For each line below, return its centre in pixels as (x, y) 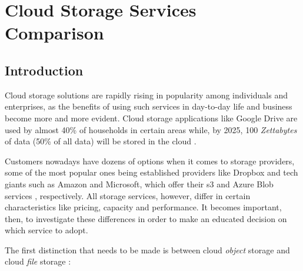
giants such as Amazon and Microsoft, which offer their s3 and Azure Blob (139, 184)
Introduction (44, 70)
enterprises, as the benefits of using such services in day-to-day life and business (149, 106)
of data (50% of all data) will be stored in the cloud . (101, 141)
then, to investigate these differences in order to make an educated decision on (146, 218)
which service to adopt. (46, 230)
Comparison (54, 33)
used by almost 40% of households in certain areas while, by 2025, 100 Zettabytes (151, 129)
